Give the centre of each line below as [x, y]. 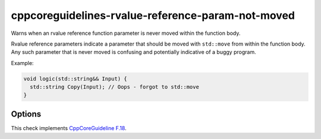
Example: [22, 63]
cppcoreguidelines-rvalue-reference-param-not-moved [153, 15]
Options [26, 114]
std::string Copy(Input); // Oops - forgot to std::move [114, 87]
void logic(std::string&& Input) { [75, 79]
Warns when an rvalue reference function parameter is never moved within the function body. [126, 33]
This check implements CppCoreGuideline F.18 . [69, 128]
